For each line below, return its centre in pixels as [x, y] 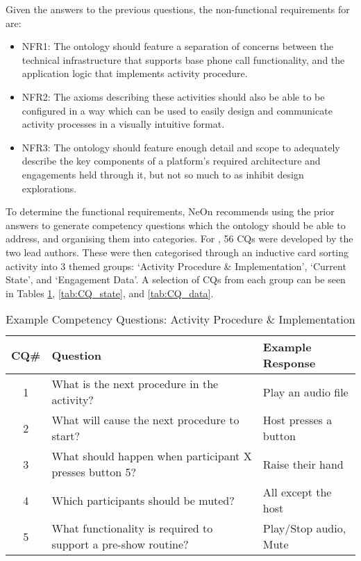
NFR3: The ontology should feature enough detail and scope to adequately [181, 147]
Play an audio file [305, 392]
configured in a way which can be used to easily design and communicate [177, 110]
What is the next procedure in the [135, 384]
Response [289, 363]
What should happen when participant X [152, 456]
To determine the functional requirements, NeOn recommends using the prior [170, 211]
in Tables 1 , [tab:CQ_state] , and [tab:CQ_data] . [110, 293]
